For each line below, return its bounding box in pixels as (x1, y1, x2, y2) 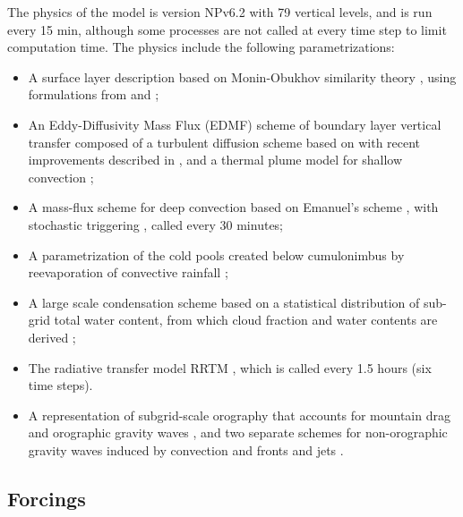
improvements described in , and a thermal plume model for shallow (28, 150, 403, 169)
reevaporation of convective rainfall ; (28, 263, 228, 282)
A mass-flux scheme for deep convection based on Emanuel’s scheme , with (28, 198, 439, 216)
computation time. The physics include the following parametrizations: (7, 38, 395, 56)
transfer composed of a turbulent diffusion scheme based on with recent (28, 132, 421, 151)
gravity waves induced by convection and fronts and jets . (28, 440, 344, 459)
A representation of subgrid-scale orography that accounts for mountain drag (28, 405, 450, 424)
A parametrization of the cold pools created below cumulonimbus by (28, 245, 405, 264)
